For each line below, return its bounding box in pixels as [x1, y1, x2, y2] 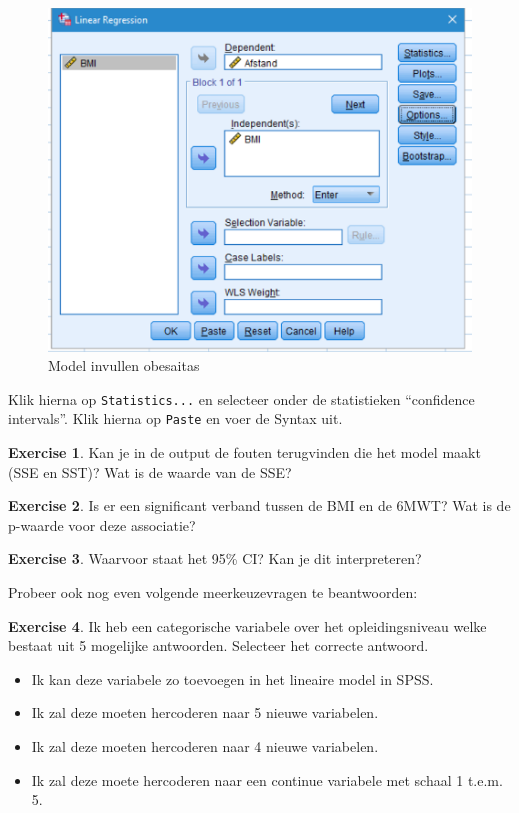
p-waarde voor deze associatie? [8, 514, 196, 535]
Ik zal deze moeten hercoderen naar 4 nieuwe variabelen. [31, 736, 379, 757]
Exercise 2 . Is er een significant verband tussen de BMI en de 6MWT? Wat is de [8, 495, 511, 516]
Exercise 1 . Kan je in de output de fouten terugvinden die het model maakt [8, 442, 481, 463]
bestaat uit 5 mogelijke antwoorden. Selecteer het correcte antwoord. [8, 635, 429, 656]
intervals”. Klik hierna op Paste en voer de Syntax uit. [8, 408, 343, 429]
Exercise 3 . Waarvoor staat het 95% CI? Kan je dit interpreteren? [8, 548, 422, 569]
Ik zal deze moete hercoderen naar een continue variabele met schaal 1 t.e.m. [31, 769, 503, 790]
